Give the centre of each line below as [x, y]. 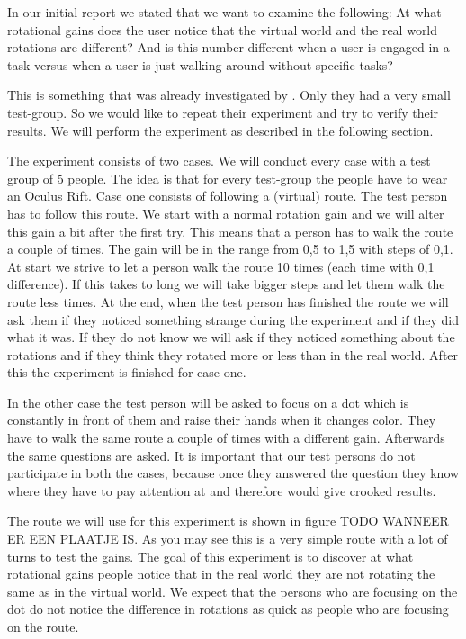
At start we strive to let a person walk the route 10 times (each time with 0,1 [221, 266]
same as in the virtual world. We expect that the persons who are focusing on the [233, 591]
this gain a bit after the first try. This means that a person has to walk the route [230, 231]
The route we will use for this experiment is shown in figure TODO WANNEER [228, 521]
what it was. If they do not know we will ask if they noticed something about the [231, 337]
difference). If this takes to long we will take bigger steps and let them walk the [226, 284]
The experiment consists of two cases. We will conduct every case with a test [219, 161]
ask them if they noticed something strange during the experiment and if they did [233, 319]
